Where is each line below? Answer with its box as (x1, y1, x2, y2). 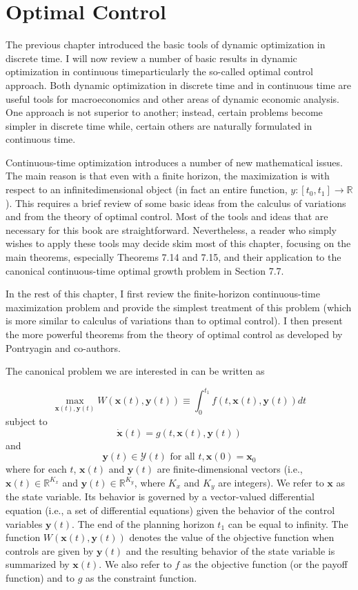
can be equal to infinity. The (228, 516, 348, 531)
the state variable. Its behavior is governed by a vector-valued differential (6, 489, 315, 504)
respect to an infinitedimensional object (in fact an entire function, (6, 182, 288, 197)
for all (170, 452, 195, 462)
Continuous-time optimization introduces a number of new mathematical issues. (6, 155, 343, 169)
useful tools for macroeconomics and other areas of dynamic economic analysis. (6, 91, 339, 106)
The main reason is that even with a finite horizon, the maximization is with (6, 168, 330, 183)
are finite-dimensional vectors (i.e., (157, 462, 303, 476)
